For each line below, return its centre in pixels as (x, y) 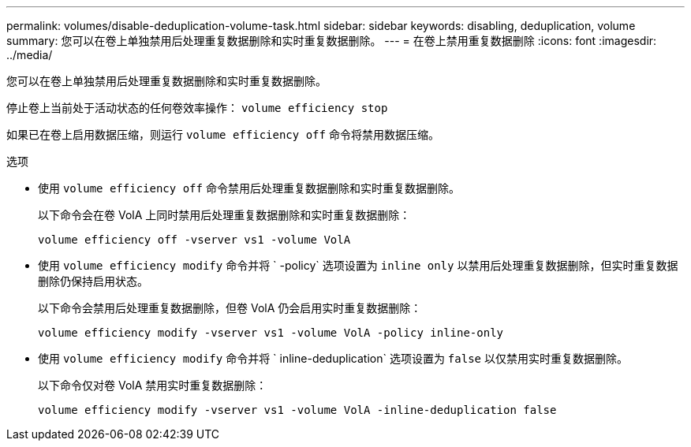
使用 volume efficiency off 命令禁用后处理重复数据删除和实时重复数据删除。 (249, 188)
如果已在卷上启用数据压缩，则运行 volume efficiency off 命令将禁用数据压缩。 (223, 134)
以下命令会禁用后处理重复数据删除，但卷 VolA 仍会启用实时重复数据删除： (230, 308)
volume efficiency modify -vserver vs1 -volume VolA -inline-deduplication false (297, 410)
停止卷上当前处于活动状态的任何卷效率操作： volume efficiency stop (197, 108)
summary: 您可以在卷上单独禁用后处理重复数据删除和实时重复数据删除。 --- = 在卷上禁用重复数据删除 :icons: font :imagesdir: (332, 41)
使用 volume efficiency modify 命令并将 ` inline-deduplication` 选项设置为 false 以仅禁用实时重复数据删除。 (333, 358)
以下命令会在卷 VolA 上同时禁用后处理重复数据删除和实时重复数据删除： (224, 215)
